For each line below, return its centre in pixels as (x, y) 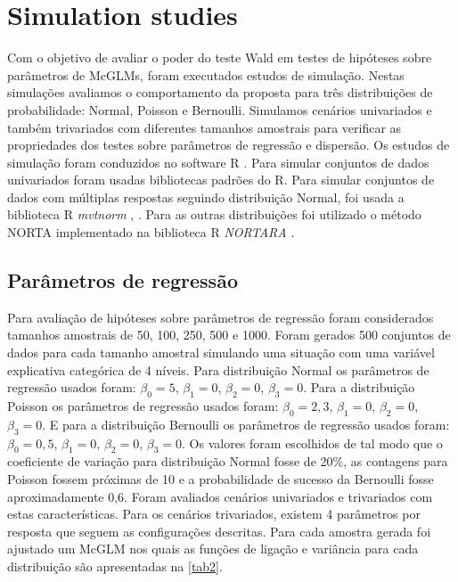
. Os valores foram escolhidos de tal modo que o (312, 443)
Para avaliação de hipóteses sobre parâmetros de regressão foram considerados (221, 317)
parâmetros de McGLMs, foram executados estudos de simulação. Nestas (206, 74)
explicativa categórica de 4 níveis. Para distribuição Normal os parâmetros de (218, 369)
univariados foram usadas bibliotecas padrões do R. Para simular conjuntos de (221, 180)
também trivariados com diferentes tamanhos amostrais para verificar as (204, 127)
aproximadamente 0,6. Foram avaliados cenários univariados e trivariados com (220, 496)
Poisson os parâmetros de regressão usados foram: (143, 406)
